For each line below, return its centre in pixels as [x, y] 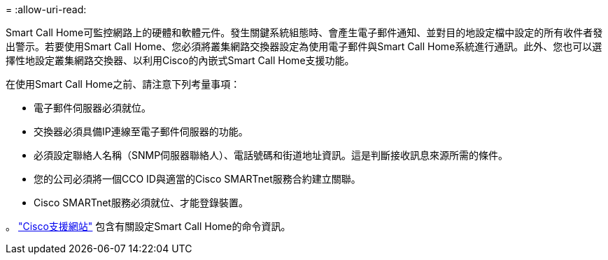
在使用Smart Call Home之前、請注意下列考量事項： [123, 84]
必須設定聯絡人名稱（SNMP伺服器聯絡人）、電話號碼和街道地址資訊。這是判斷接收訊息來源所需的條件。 [271, 155]
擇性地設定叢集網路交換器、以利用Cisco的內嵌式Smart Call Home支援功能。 [180, 60]
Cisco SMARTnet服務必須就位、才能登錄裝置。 [141, 202]
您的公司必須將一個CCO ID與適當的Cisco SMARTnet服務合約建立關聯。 [197, 179]
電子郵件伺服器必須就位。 [92, 108]
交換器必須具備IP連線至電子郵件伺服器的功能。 [141, 131]
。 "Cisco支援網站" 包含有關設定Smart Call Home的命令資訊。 [148, 226]
